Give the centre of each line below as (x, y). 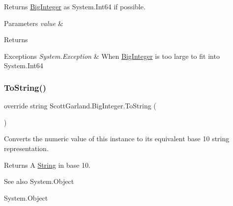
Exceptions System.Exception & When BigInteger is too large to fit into (112, 56)
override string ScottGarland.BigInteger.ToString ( (80, 106)
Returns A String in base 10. (47, 165)
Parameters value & (34, 23)
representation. (26, 148)
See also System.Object (39, 181)
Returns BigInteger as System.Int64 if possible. (75, 6)
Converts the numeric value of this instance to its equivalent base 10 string (117, 139)
